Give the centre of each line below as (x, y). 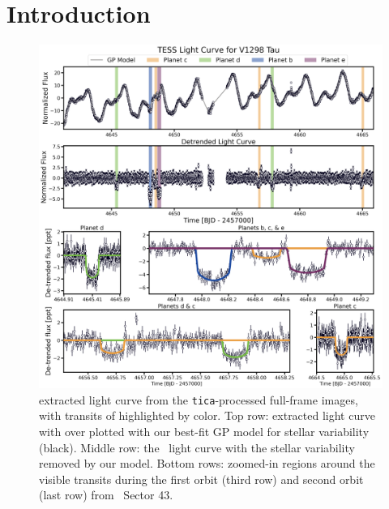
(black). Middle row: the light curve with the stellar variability (197, 447)
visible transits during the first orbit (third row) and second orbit (201, 479)
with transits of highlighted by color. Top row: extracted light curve (207, 415)
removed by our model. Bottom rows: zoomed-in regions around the (207, 463)
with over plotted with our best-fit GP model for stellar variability (204, 431)
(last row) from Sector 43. (106, 495)
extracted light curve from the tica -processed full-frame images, (199, 399)
